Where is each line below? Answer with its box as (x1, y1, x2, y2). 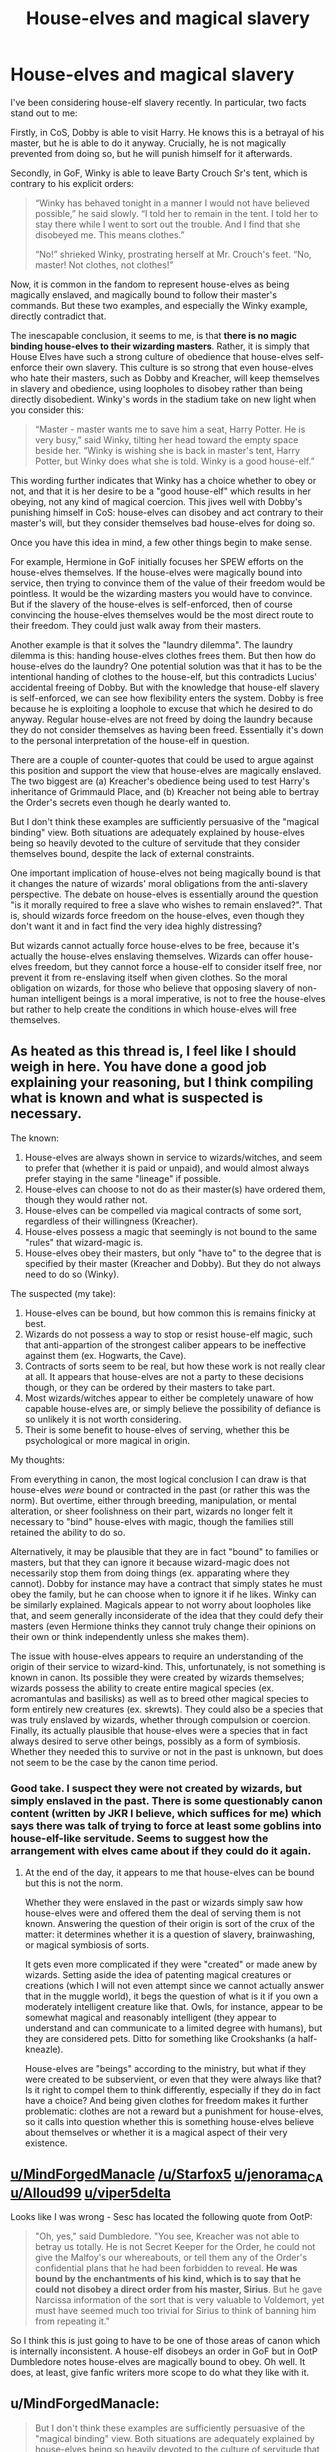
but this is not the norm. (24, 1877, 124, 1889)
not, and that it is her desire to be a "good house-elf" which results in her (10, 485, 312, 497)
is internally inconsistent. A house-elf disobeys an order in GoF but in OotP (10, 2345, 318, 2357)
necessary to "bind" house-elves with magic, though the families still (10, 1515, 294, 1527)
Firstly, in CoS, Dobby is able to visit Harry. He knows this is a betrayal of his (10, 126, 325, 138)
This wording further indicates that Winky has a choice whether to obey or (10, 474, 317, 486)
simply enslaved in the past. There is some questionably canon (10, 1793, 323, 1807)
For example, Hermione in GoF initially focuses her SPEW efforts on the (10, 555, 304, 567)
